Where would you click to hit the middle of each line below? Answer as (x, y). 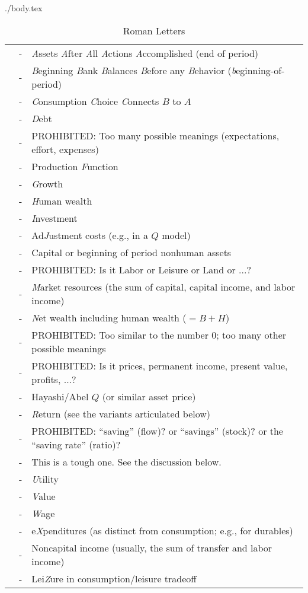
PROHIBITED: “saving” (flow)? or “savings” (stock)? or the (157, 431)
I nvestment (54, 218)
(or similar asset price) (149, 396)
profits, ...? (54, 379)
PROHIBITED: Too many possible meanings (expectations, (155, 135)
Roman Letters (154, 30)
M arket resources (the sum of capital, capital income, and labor (163, 286)
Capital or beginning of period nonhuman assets (131, 252)
